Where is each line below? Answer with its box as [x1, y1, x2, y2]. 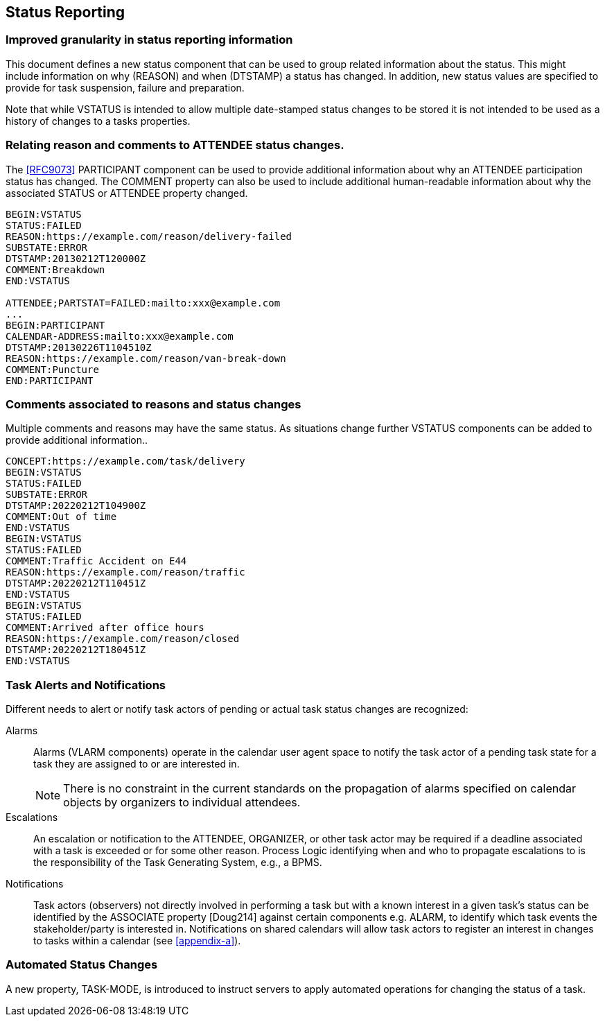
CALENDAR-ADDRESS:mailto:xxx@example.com [6, 330, 234, 342]
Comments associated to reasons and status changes [6, 397, 301, 411]
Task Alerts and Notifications [6, 677, 166, 692]
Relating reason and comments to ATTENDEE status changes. [6, 138, 344, 153]
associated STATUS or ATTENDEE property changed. [6, 187, 248, 199]
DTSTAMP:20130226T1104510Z [6, 341, 152, 353]
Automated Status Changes [6, 958, 158, 972]
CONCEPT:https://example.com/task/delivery [6, 456, 245, 467]
